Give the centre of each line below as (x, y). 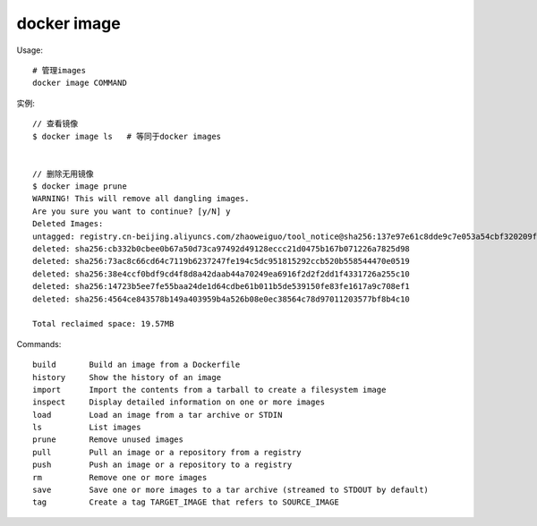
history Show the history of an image (127, 377)
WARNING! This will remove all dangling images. (141, 199)
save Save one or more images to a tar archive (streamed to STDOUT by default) (231, 490)
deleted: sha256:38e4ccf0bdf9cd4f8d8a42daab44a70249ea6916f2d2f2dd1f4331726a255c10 (222, 274)
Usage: (30, 50)
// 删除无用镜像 (63, 174)
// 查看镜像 (55, 124)
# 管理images (60, 70)
